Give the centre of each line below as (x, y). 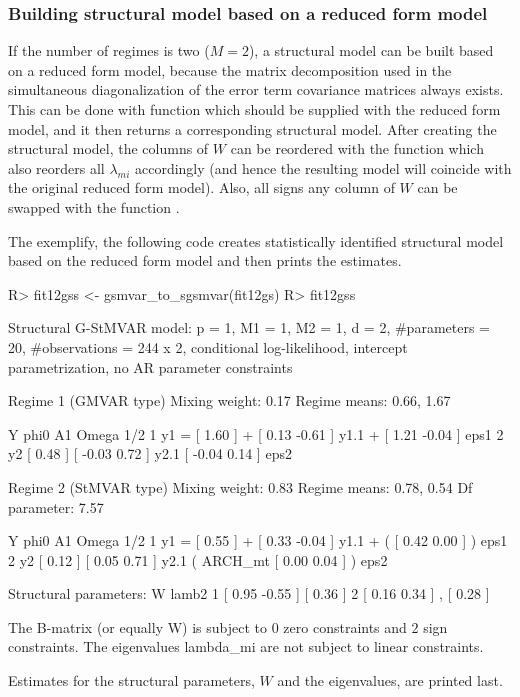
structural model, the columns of (108, 148)
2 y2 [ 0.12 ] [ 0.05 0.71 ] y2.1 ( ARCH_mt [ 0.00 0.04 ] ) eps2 (198, 559)
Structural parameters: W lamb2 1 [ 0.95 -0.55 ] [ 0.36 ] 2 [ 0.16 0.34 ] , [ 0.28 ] (249, 593)
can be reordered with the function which (357, 148)
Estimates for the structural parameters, (131, 680)
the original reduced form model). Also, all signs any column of (201, 187)
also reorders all (56, 167)
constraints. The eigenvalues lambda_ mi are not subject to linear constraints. (246, 646)
